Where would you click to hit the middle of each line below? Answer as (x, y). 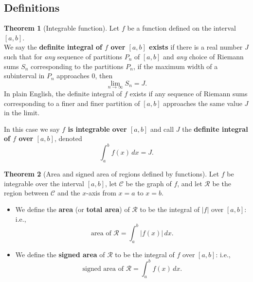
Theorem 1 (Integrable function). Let (62, 28)
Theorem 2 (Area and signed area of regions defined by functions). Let (112, 174)
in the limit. (22, 113)
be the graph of (149, 183)
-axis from (101, 193)
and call (162, 129)
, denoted (68, 138)
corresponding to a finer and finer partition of (72, 103)
